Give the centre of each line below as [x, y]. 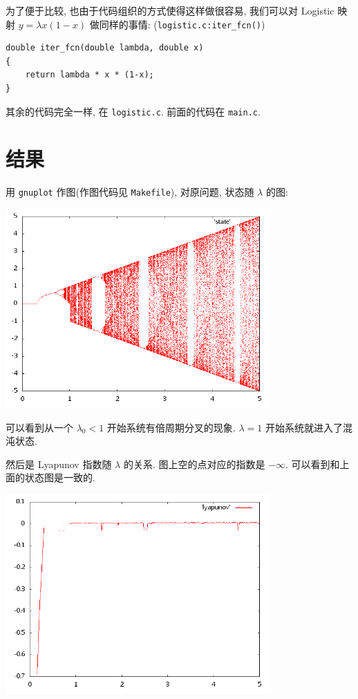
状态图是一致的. [60, 477]
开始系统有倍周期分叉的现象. [171, 427]
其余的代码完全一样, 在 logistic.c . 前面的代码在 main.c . [133, 111]
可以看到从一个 [39, 427]
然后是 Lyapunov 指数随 [59, 464]
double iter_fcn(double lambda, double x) [105, 48]
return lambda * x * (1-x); [89, 75]
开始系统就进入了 [304, 427]
